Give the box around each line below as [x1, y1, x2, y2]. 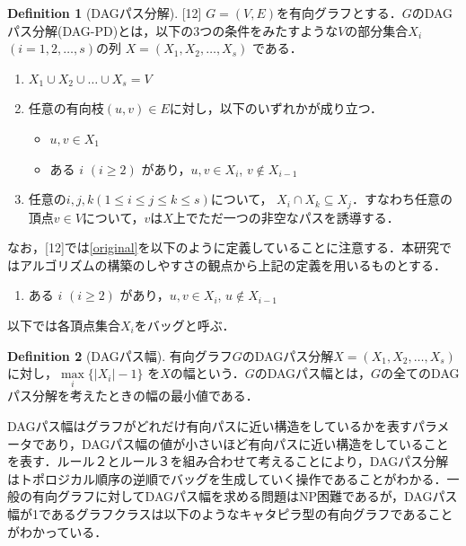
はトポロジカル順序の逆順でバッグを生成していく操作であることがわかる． [7, 469, 447, 488]
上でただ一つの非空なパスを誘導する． [172, 207, 400, 226]
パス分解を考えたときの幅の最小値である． [7, 386, 259, 405]
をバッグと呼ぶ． [134, 315, 235, 334]
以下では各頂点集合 [7, 315, 120, 334]
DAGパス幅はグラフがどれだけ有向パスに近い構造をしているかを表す [7, 416, 412, 435]
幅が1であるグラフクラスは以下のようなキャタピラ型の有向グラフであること [7, 504, 453, 523]
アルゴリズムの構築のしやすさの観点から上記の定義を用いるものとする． [19, 255, 447, 274]
